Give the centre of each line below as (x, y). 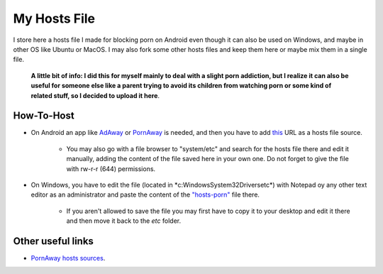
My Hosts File (54, 18)
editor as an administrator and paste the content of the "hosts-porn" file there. (145, 194)
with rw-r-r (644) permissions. (111, 169)
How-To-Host (44, 116)
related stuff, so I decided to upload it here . (95, 95)
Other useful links (53, 241)
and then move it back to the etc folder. (123, 221)
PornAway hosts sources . (68, 258)
